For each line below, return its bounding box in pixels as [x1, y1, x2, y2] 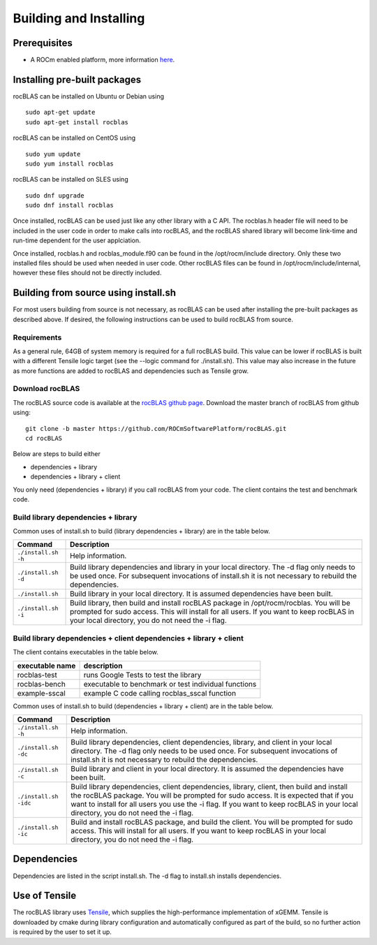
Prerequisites [13, 37, 73, 49]
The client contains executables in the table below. [13, 648, 158, 657]
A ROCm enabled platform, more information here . [30, 56, 175, 64]
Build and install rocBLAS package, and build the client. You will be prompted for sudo [71, 817, 353, 827]
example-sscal [17, 688, 66, 698]
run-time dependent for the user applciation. [13, 236, 141, 244]
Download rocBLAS [13, 384, 80, 394]
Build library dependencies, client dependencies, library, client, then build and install [71, 782, 348, 791]
